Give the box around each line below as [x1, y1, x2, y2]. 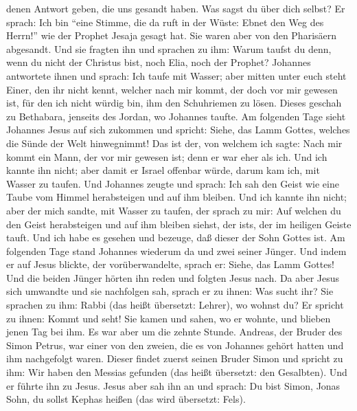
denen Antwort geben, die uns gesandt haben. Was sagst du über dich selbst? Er [6, 1, 345, 15]
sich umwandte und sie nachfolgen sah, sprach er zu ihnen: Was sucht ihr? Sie [6, 284, 334, 298]
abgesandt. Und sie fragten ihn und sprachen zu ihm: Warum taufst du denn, [6, 41, 332, 56]
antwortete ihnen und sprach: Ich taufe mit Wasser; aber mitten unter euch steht [6, 68, 347, 82]
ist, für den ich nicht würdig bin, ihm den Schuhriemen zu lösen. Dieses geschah [6, 96, 342, 110]
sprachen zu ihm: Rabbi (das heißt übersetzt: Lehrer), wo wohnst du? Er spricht [6, 298, 344, 312]
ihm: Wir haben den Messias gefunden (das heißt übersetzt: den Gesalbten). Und [6, 365, 347, 379]
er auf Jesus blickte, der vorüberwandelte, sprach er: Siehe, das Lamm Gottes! [6, 257, 334, 271]
